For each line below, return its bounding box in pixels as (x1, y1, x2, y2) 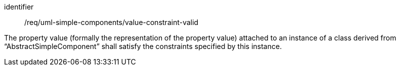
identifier (4, 2, 34, 11)
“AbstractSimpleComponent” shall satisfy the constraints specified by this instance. (4, 42, 282, 50)
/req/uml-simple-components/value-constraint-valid (24, 18, 199, 26)
